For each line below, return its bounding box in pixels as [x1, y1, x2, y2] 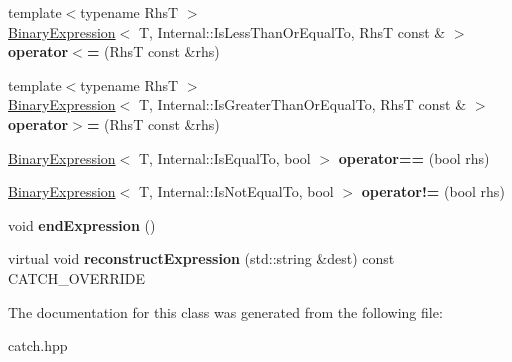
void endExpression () [8, 214, 156, 235]
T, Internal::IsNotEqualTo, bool [138, 181, 334, 202]
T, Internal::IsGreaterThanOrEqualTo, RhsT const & [138, 94, 467, 115]
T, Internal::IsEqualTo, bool [138, 147, 311, 168]
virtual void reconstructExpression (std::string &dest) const [8, 248, 395, 269]
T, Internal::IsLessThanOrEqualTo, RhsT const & [138, 21, 446, 42]
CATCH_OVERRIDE [8, 267, 146, 288]
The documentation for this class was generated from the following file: [8, 301, 443, 322]
